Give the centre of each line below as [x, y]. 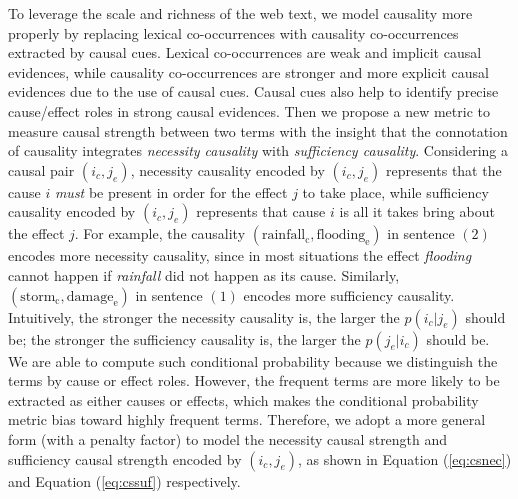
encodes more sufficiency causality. [349, 294]
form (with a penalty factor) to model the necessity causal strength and [228, 438]
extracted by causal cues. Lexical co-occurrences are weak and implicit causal [245, 52]
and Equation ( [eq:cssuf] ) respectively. [124, 480]
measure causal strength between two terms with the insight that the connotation [258, 130]
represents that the [443, 169]
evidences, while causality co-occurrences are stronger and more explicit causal [248, 71]
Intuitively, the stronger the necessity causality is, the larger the [204, 316]
